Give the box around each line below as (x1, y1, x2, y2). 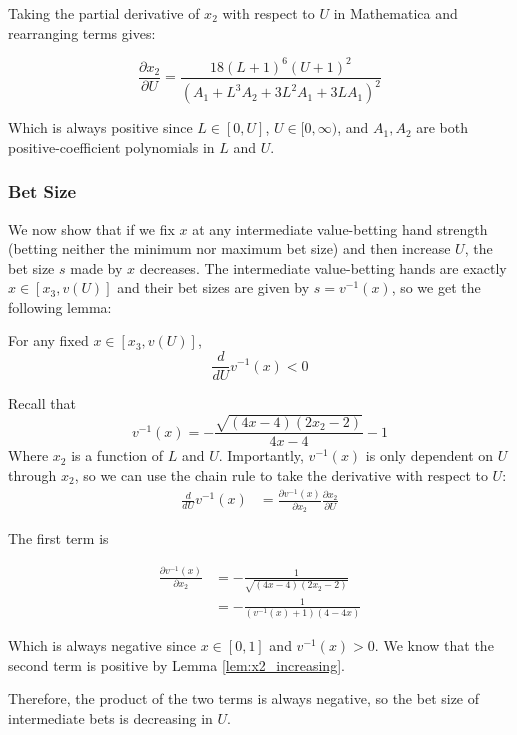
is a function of (71, 445, 163, 466)
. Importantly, (218, 445, 304, 466)
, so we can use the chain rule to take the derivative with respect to (74, 464, 488, 485)
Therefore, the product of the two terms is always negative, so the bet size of (8, 688, 480, 709)
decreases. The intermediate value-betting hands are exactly (139, 257, 507, 278)
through (8, 464, 57, 485)
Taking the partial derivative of (8, 3, 200, 23)
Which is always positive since (8, 117, 193, 138)
